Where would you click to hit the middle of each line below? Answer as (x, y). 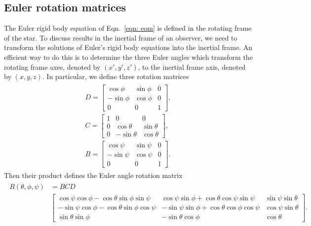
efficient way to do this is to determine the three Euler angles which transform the (128, 57)
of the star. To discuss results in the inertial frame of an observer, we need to (121, 37)
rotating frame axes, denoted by (52, 67)
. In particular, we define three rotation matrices (116, 76)
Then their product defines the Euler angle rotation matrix (93, 175)
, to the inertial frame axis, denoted (192, 67)
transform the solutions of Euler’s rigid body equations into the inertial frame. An (128, 47)
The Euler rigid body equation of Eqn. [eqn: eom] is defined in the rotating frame (128, 28)
